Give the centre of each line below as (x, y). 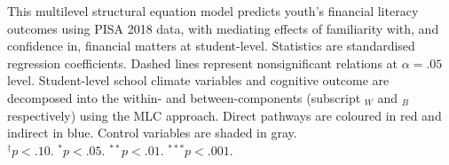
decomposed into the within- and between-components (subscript (184, 97)
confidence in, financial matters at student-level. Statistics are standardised (211, 46)
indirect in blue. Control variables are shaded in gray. (152, 133)
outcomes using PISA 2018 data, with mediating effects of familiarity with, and (223, 28)
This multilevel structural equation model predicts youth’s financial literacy (213, 11)
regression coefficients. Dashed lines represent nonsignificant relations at (203, 63)
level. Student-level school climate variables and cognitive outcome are (198, 80)
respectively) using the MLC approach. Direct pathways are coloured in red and (224, 115)
